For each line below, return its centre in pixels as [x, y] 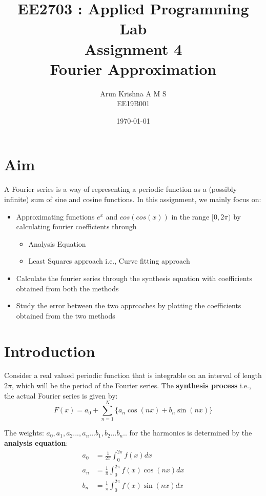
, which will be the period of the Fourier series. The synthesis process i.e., [131, 385]
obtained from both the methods [67, 288]
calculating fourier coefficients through [76, 226]
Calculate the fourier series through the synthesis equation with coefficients [134, 278]
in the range [190, 216]
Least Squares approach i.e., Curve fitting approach [109, 261]
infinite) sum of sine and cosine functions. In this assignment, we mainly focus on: [133, 199]
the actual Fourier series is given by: [61, 395]
